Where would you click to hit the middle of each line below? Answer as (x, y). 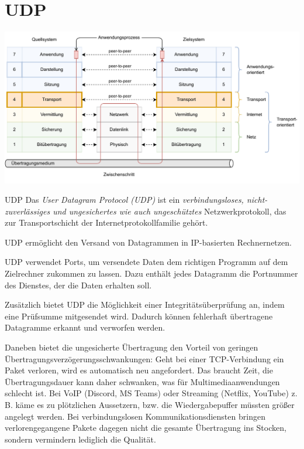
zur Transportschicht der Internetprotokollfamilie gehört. (106, 222)
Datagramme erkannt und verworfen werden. (85, 327)
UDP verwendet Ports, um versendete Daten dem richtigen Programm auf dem (146, 262)
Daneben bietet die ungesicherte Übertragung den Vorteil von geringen (132, 347)
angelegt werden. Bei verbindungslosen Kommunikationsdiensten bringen (135, 416)
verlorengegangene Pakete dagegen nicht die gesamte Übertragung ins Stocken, (146, 428)
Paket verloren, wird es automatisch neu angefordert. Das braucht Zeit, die (139, 370)
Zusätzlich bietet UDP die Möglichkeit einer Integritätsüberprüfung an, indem (145, 305)
